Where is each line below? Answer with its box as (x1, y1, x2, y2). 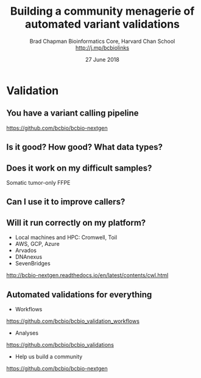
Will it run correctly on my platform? (6, 217, 146, 228)
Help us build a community (15, 353, 83, 360)
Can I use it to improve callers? (6, 197, 125, 207)
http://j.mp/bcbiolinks (75, 44, 130, 51)
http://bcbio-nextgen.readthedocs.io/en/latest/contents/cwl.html (6, 272, 169, 279)
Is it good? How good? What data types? (6, 142, 163, 152)
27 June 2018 (85, 56, 120, 63)
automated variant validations (24, 17, 180, 31)
